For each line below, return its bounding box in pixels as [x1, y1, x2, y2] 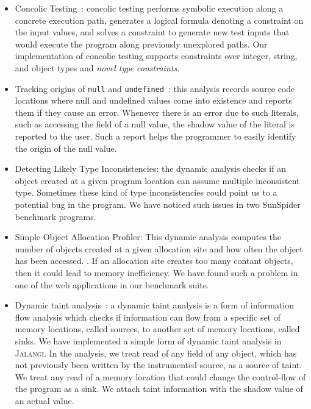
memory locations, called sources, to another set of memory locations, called [15, 322, 300, 335]
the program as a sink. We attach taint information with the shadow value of [15, 382, 303, 395]
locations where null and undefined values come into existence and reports [15, 94, 292, 107]
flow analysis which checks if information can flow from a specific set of [15, 310, 281, 323]
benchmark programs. [15, 210, 96, 222]
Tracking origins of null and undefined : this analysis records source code [15, 82, 295, 94]
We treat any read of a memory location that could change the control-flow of [15, 370, 306, 383]
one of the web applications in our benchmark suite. [15, 278, 209, 291]
